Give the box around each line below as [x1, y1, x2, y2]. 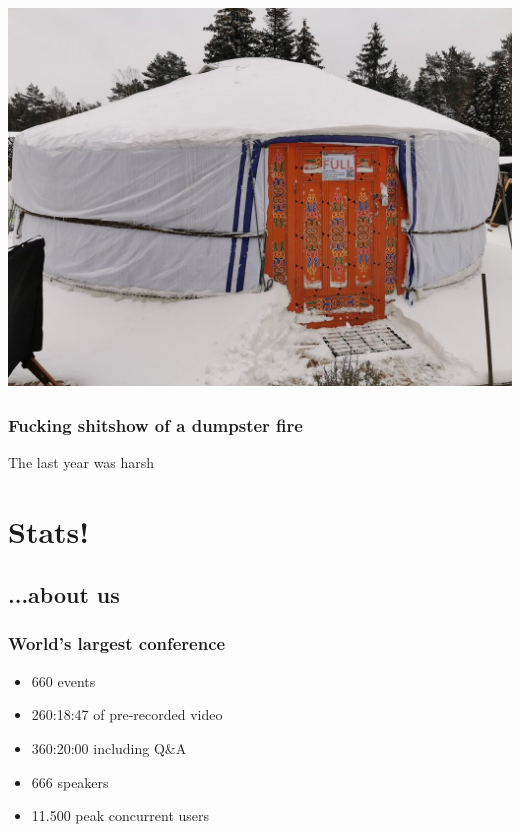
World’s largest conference [8, 631, 226, 656]
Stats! [8, 510, 90, 551]
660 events [31, 670, 96, 691]
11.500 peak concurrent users [31, 805, 210, 826]
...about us [8, 579, 120, 610]
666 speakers [31, 771, 109, 792]
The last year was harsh [8, 451, 155, 472]
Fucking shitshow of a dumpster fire [8, 412, 303, 437]
